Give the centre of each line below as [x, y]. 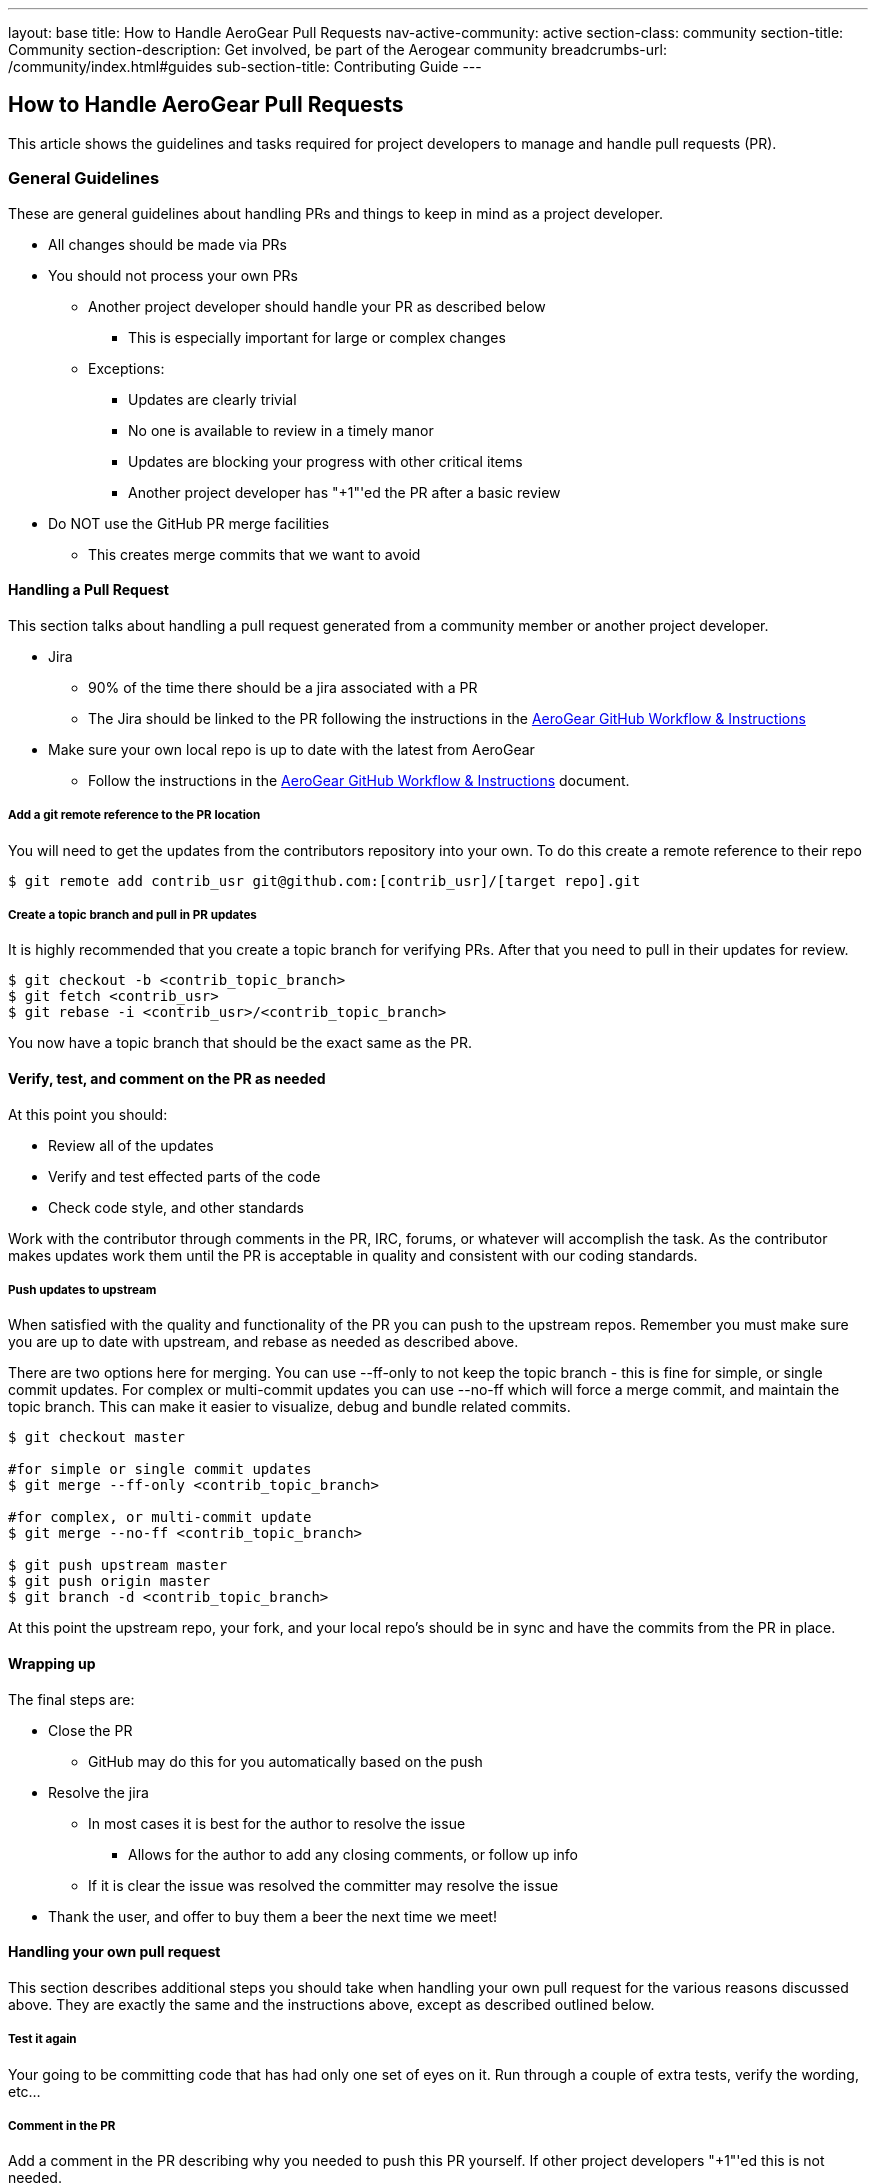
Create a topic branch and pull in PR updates [132, 914]
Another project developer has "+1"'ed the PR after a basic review [344, 492]
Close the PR [90, 1730]
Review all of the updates [131, 1145]
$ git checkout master [97, 1437]
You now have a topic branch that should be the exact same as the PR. [240, 1043]
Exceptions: [126, 368]
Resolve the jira [98, 1792]
